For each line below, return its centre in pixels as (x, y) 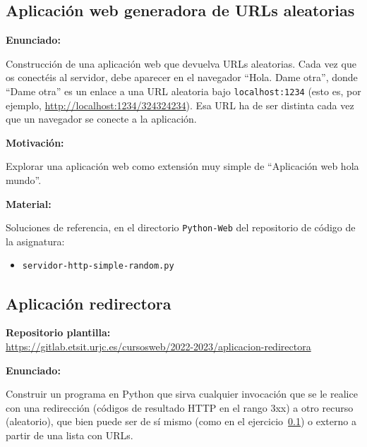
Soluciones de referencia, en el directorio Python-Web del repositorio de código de (181, 227)
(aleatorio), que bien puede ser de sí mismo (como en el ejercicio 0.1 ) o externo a (181, 421)
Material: (29, 203)
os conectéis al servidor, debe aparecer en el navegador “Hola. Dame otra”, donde (182, 77)
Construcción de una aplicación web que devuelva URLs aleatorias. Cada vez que (181, 63)
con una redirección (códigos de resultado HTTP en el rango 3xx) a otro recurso (180, 407)
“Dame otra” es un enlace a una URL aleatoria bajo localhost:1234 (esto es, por (183, 91)
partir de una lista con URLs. (70, 435)
